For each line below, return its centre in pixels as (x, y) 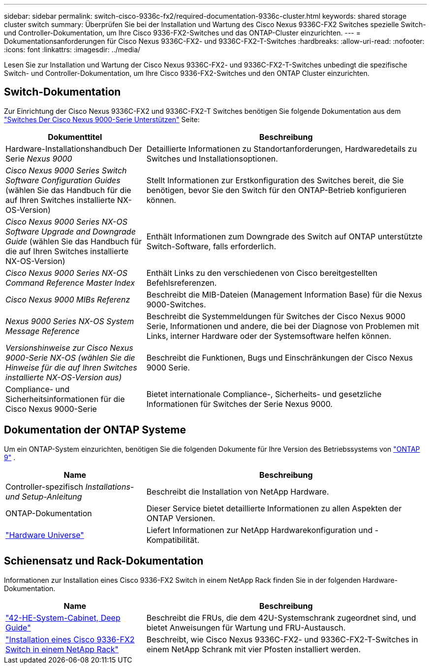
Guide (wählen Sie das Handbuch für (74, 241)
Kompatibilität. (173, 540)
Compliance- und (38, 389)
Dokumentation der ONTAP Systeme (95, 430)
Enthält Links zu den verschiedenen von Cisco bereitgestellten (262, 273)
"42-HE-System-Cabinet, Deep (63, 618)
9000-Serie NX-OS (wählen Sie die (70, 357)
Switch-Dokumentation (62, 92)
